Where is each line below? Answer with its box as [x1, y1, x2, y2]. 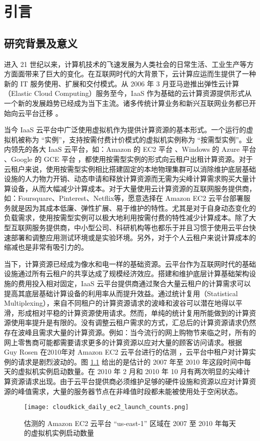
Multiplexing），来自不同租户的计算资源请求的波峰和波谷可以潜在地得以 [4, 298, 235, 308]
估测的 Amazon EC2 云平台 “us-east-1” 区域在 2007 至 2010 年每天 [24, 418, 236, 428]
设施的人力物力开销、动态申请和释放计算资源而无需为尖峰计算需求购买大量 [4, 173, 249, 184]
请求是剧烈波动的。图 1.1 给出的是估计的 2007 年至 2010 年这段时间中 [17, 356, 244, 367]
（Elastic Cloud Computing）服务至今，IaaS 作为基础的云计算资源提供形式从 [4, 88, 252, 98]
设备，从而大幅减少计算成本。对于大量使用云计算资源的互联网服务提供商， [10, 183, 256, 193]
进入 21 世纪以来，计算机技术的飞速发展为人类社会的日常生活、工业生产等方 [4, 58, 254, 69]
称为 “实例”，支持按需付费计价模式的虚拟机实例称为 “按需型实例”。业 [24, 134, 253, 144]
